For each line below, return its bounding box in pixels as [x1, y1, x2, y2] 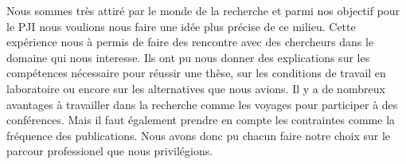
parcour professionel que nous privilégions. [6, 143, 213, 159]
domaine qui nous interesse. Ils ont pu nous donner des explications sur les [6, 49, 370, 65]
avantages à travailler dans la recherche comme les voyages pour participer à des [6, 96, 398, 112]
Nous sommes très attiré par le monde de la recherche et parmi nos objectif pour [6, 2, 400, 18]
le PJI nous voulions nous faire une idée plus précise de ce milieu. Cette [6, 18, 356, 34]
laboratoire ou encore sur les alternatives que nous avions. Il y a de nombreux [6, 80, 385, 96]
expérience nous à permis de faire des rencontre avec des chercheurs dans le [6, 33, 374, 50]
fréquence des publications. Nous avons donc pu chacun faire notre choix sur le [6, 127, 390, 143]
